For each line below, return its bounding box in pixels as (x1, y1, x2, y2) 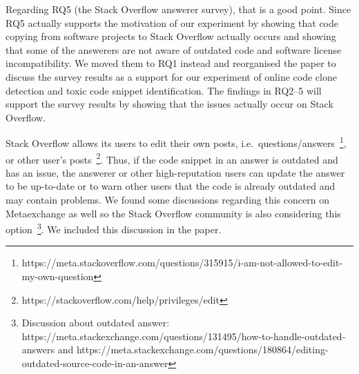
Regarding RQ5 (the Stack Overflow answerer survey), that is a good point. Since (6, 2, 351, 16)
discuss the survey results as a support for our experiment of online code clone (6, 69, 337, 83)
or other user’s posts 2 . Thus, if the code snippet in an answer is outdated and (6, 150, 338, 166)
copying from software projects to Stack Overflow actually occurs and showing (6, 29, 336, 43)
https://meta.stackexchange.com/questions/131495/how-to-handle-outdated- (21, 328, 346, 343)
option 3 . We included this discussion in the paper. (6, 220, 222, 236)
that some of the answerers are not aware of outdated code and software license (6, 42, 342, 57)
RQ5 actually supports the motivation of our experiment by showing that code (6, 15, 339, 30)
